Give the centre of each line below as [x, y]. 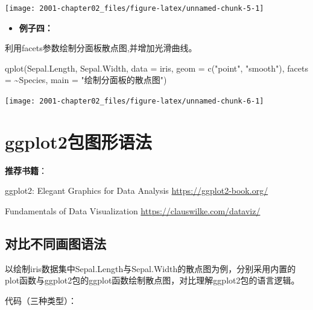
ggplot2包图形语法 [78, 141]
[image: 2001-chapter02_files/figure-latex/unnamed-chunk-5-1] [134, 8]
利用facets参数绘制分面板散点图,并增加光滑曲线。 [101, 48]
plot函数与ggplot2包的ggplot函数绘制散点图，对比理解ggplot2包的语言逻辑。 [152, 280]
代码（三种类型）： [41, 300]
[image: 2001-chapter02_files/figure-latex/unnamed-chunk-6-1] [134, 101]
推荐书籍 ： [26, 170]
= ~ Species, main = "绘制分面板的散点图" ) [86, 80]
